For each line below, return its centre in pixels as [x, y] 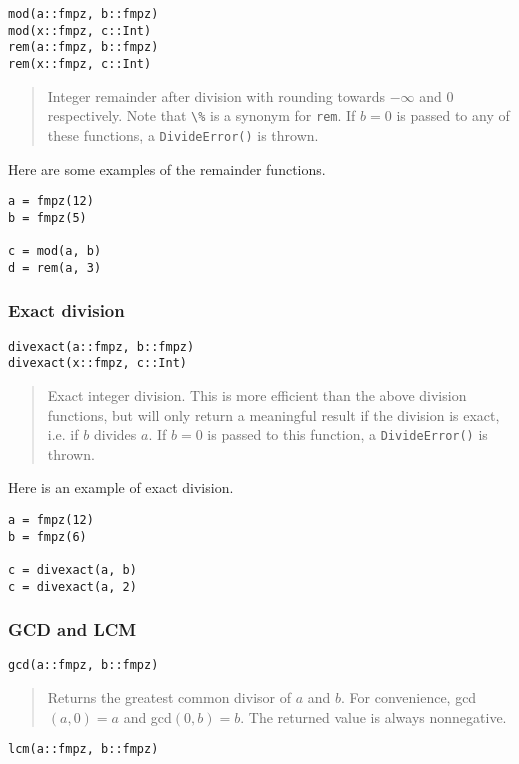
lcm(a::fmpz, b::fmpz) [83, 749]
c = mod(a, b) [55, 251]
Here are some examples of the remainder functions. [167, 168]
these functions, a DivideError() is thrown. [183, 134]
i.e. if [63, 434]
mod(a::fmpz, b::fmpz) [83, 14]
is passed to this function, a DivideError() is [347, 434]
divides [115, 434]
